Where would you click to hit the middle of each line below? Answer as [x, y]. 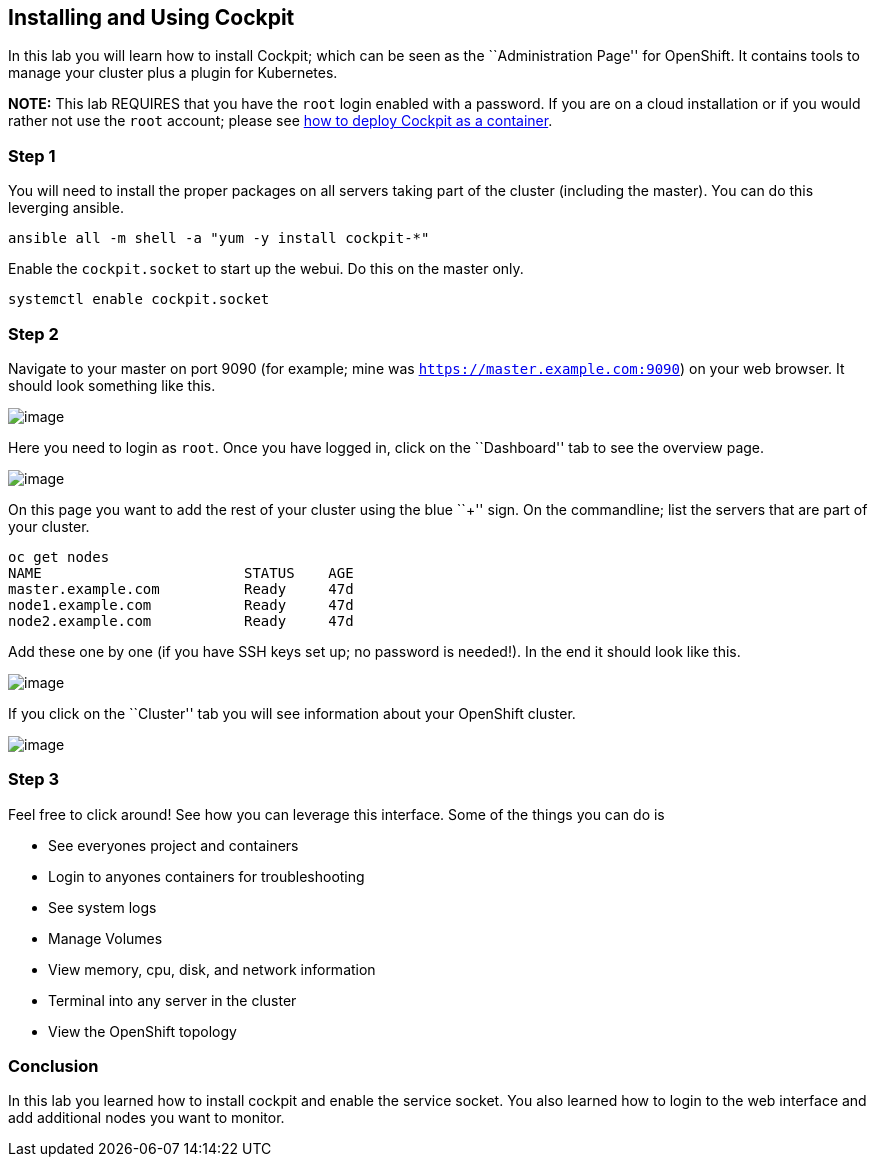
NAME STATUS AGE [181, 572]
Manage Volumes [105, 938]
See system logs [102, 907]
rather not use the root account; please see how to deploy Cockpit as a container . [280, 121]
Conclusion [53, 1066]
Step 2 [33, 333]
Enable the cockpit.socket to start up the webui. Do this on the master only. [266, 269]
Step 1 [32, 155]
